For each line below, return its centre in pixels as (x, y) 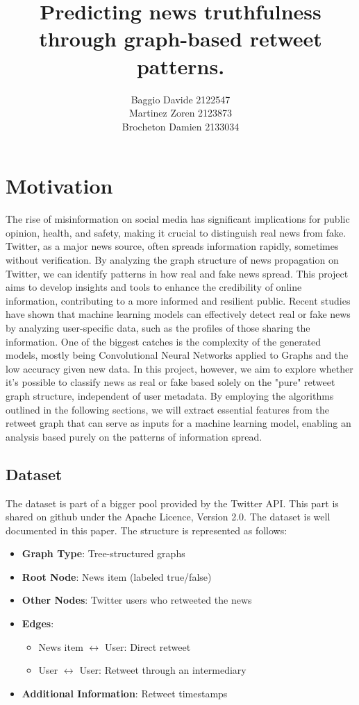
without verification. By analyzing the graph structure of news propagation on (172, 260)
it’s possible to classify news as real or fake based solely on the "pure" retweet (170, 382)
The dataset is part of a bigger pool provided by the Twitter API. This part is (172, 503)
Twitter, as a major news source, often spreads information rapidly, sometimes (172, 246)
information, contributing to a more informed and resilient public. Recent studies (178, 300)
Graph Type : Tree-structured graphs (103, 553)
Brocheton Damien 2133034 (181, 126)
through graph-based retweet (181, 39)
